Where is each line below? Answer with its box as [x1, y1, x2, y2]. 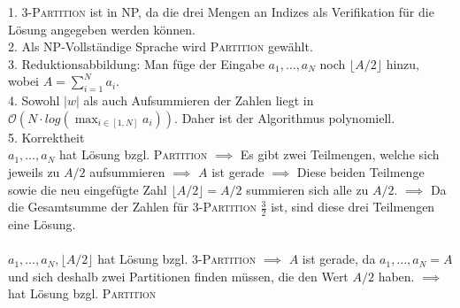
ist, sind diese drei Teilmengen [271, 197, 435, 216]
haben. [378, 266, 415, 285]
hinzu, [386, 54, 419, 73]
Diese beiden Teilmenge [296, 162, 425, 181]
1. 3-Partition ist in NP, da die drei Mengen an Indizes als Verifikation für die [8, 3, 434, 20]
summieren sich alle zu [246, 180, 369, 198]
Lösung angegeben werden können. [8, 19, 195, 38]
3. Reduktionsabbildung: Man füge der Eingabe [8, 54, 264, 73]
